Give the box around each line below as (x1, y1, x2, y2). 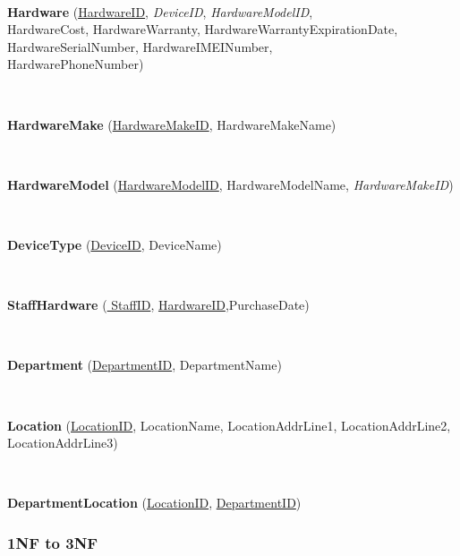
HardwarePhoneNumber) (7, 55, 144, 73)
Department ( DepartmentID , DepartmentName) (7, 355, 282, 374)
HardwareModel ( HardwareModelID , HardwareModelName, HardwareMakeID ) (7, 175, 454, 193)
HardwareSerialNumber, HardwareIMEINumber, (7, 37, 273, 56)
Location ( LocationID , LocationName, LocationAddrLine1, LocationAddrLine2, (7, 415, 451, 434)
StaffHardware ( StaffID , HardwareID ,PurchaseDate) (7, 295, 310, 314)
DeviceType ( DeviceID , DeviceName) (7, 235, 222, 253)
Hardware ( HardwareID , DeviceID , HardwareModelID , (7, 2, 313, 21)
